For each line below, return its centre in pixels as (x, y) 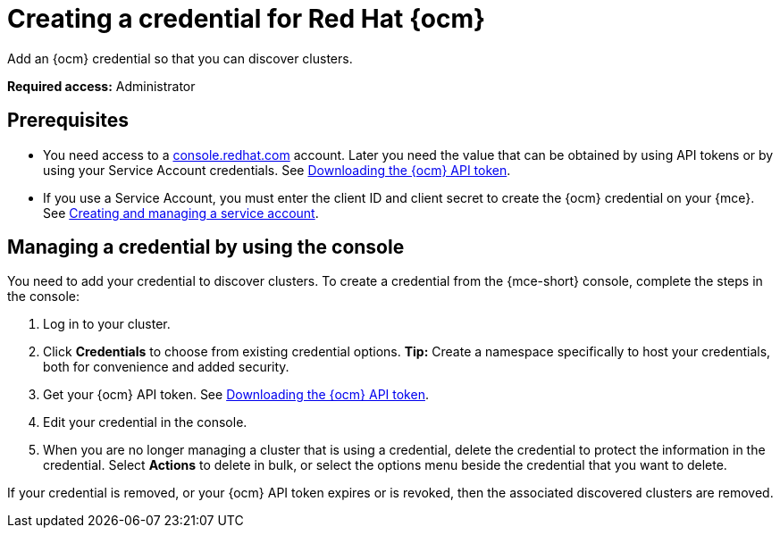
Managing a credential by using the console (206, 247)
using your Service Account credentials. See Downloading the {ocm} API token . (277, 170)
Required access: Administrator (101, 86)
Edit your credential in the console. (145, 422)
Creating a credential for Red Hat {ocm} (247, 19)
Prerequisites (68, 121)
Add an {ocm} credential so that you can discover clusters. (180, 58)
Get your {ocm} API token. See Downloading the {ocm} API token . (236, 395)
